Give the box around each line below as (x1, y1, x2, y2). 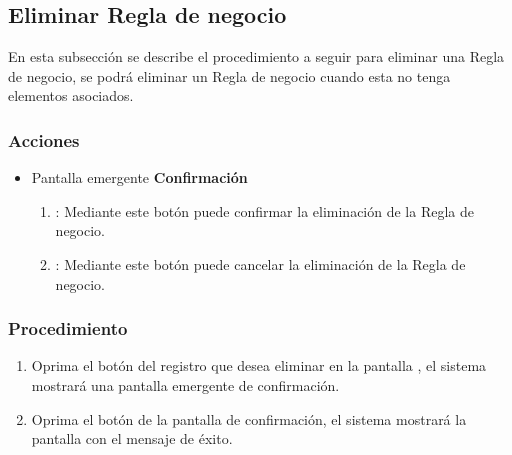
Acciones (8, 127, 80, 152)
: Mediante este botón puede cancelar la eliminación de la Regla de (55, 253, 466, 274)
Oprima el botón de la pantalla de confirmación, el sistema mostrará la (31, 408, 467, 429)
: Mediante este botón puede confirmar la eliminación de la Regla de (55, 200, 474, 221)
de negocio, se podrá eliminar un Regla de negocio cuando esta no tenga (8, 65, 451, 86)
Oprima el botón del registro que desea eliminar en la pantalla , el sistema (31, 355, 487, 376)
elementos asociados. (8, 85, 134, 106)
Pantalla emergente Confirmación (31, 167, 248, 188)
